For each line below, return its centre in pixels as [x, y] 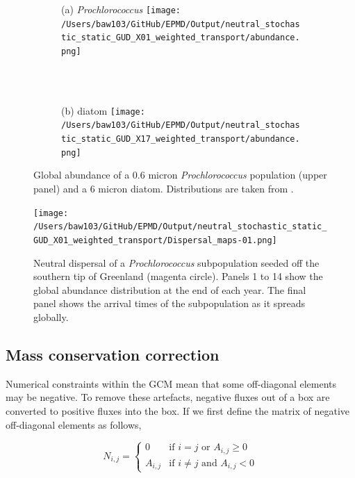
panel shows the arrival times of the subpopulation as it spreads [170, 303]
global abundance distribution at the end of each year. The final [170, 289]
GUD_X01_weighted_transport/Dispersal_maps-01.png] [155, 240]
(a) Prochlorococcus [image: [121, 9]
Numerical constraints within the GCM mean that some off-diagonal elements [171, 383]
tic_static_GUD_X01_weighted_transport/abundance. [181, 38]
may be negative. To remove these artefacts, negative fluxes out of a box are [168, 397]
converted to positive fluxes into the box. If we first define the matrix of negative [177, 410]
